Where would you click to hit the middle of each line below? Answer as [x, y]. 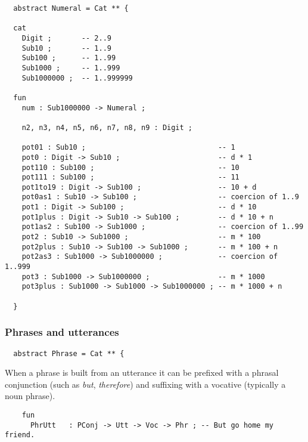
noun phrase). [30, 396]
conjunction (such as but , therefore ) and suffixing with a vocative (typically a [145, 384]
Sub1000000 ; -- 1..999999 [77, 78]
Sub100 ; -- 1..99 [69, 58]
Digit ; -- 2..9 [66, 38]
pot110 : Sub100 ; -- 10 [130, 167]
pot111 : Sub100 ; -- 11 [130, 177]
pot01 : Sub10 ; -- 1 [128, 148]
